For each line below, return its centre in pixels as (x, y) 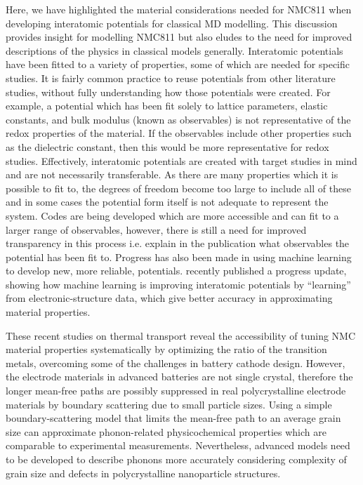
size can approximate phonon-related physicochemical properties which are (166, 431)
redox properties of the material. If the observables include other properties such (179, 133)
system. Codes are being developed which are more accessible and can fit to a (172, 215)
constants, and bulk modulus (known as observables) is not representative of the (178, 119)
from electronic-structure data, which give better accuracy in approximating (169, 298)
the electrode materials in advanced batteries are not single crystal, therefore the (179, 377)
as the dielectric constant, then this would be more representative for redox (167, 146)
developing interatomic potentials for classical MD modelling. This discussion (172, 23)
